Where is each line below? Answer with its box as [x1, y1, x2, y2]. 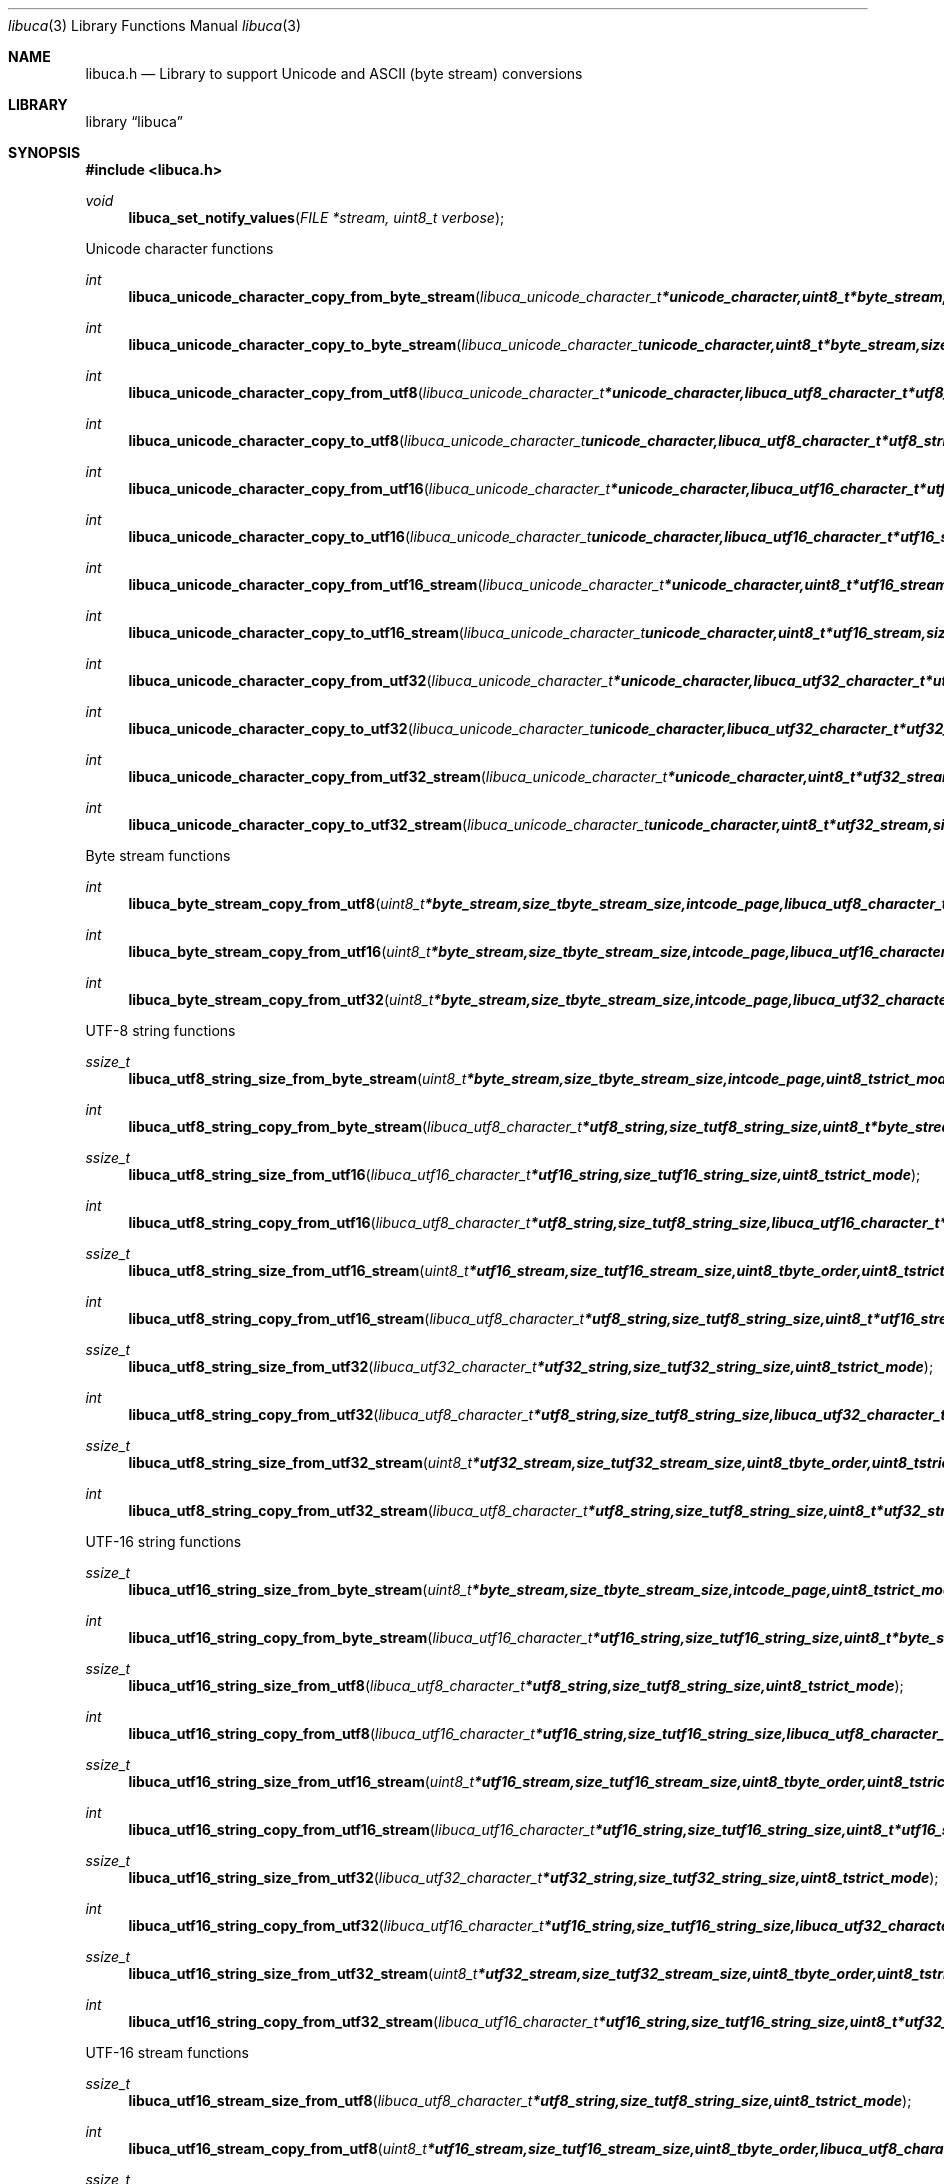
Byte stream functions [85, 847, 231, 864]
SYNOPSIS [8, 144, 81, 161]
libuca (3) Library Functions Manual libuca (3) [8, 17, 302, 34]
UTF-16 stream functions [85, 2044, 249, 2061]
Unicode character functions [85, 240, 274, 257]
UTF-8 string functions [85, 1022, 236, 1039]
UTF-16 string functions [85, 1533, 242, 1550]
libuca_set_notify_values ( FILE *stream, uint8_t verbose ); [128, 209, 505, 226]
